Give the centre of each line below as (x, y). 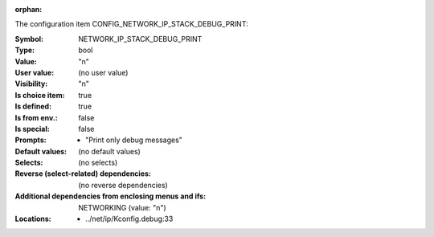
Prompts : (31, 140)
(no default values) (109, 151)
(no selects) (98, 163)
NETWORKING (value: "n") (122, 207)
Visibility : (31, 84)
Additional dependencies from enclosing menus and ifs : (111, 196)
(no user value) (103, 72)
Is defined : (33, 106)
